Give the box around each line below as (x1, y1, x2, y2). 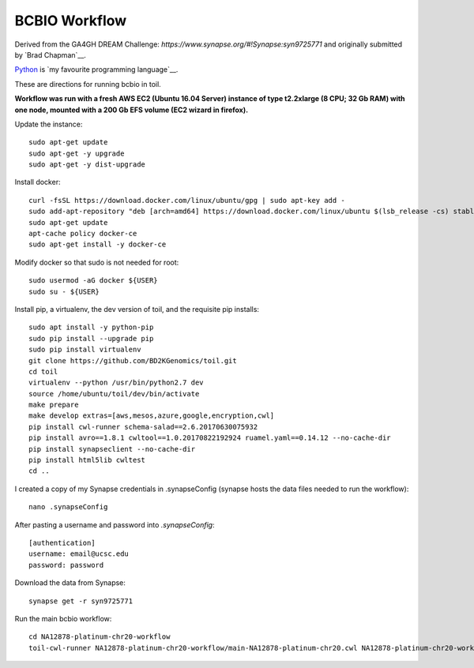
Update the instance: (14, 119, 83, 129)
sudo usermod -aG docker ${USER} (28, 276, 158, 285)
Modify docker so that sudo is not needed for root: (14, 257, 179, 267)
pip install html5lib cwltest (28, 456, 146, 465)
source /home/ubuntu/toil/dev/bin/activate (28, 389, 200, 398)
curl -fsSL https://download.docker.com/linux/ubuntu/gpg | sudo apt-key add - (28, 196, 345, 205)
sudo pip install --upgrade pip (28, 334, 154, 343)
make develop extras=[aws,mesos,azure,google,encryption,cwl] (28, 411, 275, 420)
